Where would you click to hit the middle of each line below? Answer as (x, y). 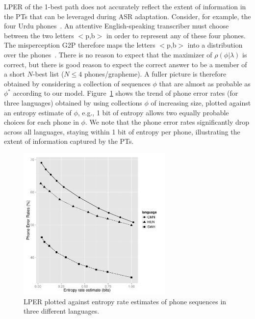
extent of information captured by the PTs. (69, 141)
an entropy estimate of (38, 112)
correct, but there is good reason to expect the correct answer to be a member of (126, 64)
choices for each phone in (41, 122)
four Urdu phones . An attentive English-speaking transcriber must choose (116, 26)
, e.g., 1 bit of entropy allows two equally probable (153, 112)
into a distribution (215, 45)
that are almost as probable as (205, 83)
